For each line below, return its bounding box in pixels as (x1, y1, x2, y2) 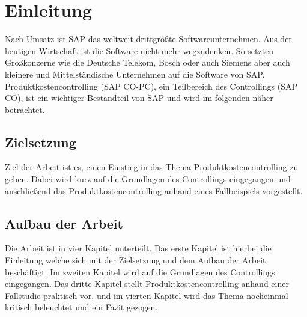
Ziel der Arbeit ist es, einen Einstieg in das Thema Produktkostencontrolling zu (5, 161, 299, 173)
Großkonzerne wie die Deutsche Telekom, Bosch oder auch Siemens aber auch (5, 56, 290, 69)
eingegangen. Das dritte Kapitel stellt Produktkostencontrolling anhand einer (5, 277, 289, 290)
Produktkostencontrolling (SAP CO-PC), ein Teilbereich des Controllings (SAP (5, 79, 297, 92)
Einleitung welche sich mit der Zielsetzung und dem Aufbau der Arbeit (5, 254, 266, 266)
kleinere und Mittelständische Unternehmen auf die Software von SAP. (5, 67, 265, 80)
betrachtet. (5, 103, 45, 115)
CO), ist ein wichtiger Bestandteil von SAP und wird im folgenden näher (5, 91, 273, 104)
